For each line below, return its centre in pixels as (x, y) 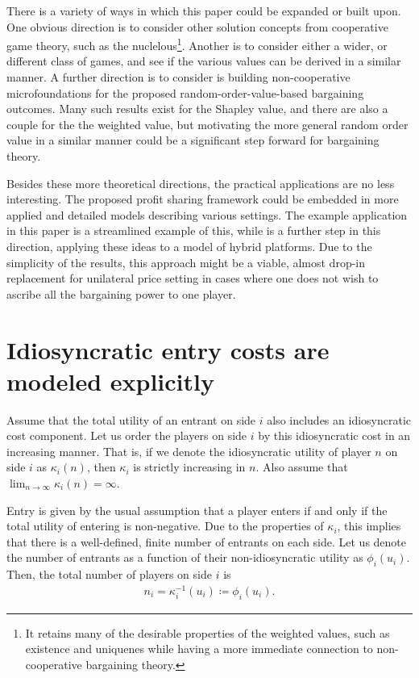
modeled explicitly (110, 381)
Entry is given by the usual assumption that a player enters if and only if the (197, 510)
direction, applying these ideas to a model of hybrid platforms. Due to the (189, 246)
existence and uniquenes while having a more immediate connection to (199, 649)
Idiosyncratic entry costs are (168, 349)
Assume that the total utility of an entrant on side (131, 419)
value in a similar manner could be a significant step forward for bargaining (193, 140)
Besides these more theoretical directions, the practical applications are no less (201, 183)
